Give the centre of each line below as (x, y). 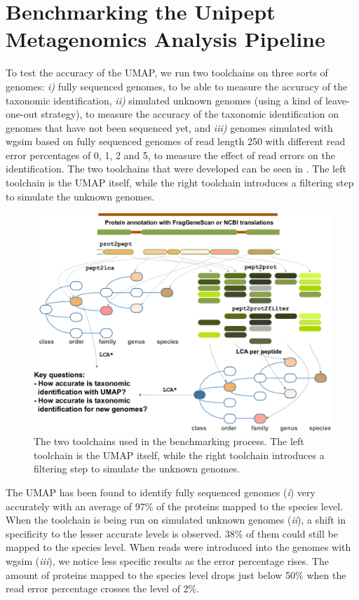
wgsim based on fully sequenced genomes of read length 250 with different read (176, 141)
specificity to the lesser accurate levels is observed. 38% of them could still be (172, 533)
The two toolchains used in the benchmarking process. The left (169, 441)
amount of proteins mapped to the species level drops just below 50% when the (176, 574)
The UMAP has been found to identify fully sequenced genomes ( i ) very (161, 492)
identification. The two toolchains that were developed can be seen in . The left (176, 169)
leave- (337, 100)
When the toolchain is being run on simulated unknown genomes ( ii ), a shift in (176, 520)
